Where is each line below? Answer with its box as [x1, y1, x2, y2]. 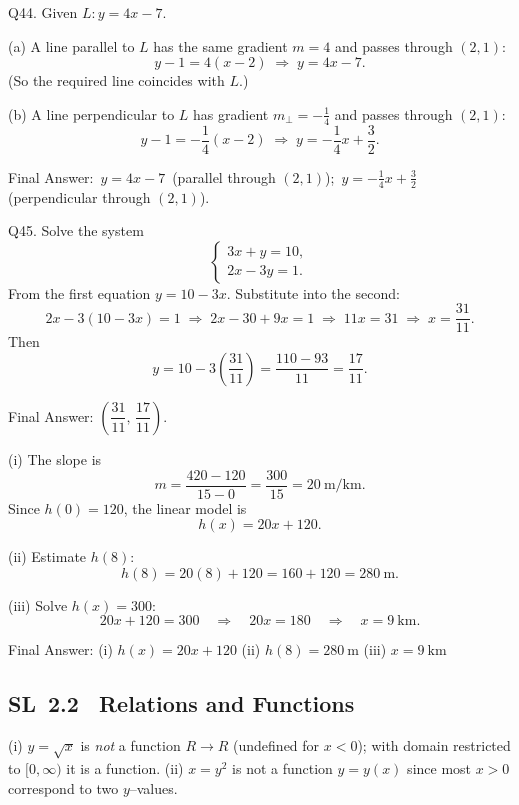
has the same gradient [153, 35, 288, 56]
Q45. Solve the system [8, 220, 144, 241]
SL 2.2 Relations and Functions [8, 688, 355, 719]
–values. [129, 777, 178, 798]
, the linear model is [123, 497, 247, 518]
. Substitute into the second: [226, 282, 400, 303]
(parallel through [172, 166, 276, 187]
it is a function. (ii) [66, 757, 184, 778]
